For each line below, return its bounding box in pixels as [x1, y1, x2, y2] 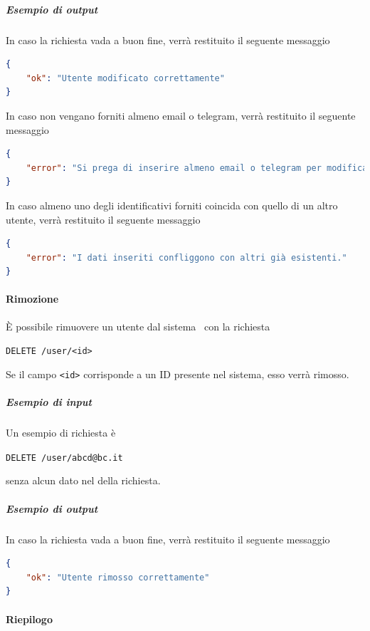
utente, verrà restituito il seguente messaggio [6, 212, 201, 226]
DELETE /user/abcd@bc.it [6, 452, 123, 463]
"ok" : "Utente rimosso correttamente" [26, 572, 210, 583]
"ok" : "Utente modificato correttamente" [26, 73, 225, 83]
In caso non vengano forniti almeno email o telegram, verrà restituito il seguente [6, 108, 356, 122]
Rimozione [6, 291, 59, 306]
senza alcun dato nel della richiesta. [6, 473, 161, 488]
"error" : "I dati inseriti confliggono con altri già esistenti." [26, 252, 347, 263]
